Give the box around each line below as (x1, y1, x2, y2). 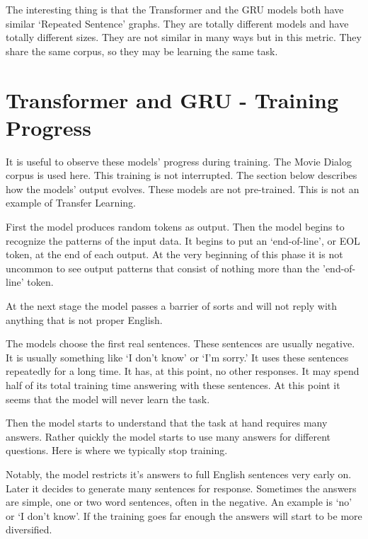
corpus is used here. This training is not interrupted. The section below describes (6, 168, 357, 182)
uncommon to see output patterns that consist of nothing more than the (6, 260, 320, 275)
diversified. (6, 522, 52, 537)
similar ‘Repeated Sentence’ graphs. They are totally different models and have (6, 16, 349, 30)
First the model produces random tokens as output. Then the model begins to (6, 219, 345, 234)
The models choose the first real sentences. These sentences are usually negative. (6, 336, 355, 351)
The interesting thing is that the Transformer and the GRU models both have (6, 2, 344, 16)
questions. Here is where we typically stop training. (6, 443, 228, 458)
